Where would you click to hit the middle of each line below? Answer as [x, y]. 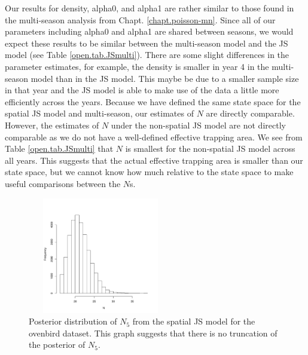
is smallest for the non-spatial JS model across [210, 149]
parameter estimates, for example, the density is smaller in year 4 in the [137, 66]
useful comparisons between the [63, 183]
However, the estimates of [52, 125]
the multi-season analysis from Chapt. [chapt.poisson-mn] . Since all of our [140, 19]
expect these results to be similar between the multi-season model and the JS [147, 43]
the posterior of [57, 345]
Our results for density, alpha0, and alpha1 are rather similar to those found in [150, 8]
